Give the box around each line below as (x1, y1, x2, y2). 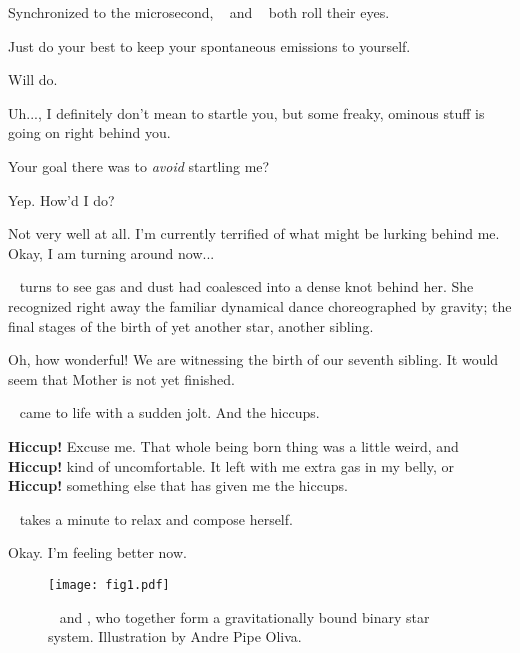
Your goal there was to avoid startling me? (8, 155, 270, 176)
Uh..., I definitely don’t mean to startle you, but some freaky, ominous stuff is (8, 102, 485, 123)
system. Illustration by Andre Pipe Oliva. (48, 626, 302, 647)
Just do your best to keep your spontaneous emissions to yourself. (8, 35, 411, 56)
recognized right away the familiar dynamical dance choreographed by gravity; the (8, 295, 512, 316)
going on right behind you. (8, 122, 171, 143)
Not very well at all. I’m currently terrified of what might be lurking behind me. (8, 223, 500, 244)
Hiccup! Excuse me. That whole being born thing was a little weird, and (8, 435, 459, 456)
